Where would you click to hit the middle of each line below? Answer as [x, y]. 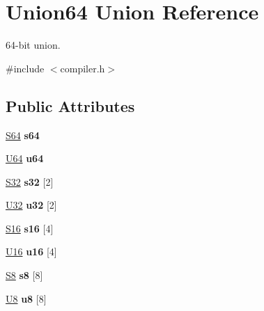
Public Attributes [70, 105]
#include [25, 68]
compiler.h [83, 68]
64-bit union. [33, 45]
